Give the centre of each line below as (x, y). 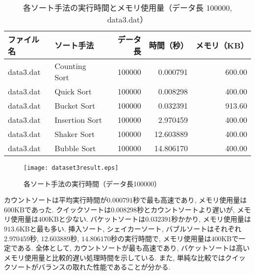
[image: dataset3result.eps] (71, 168)
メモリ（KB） (222, 45)
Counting (70, 66)
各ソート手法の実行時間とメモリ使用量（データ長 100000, (127, 8)
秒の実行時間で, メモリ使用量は (161, 238)
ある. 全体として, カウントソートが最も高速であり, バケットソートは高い (133, 248)
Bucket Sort (75, 105)
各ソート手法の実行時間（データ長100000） (92, 183)
